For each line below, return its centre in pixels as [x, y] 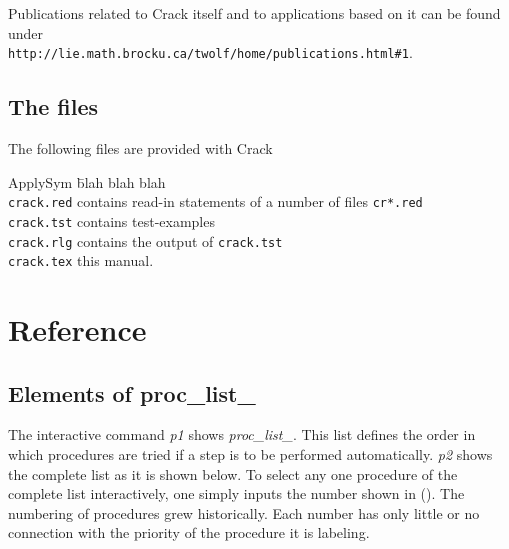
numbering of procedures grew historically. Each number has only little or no [244, 512]
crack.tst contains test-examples [111, 220]
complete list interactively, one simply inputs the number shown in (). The [236, 493]
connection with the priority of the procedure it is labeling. [189, 532]
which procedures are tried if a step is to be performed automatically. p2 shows [250, 454]
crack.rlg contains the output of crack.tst [145, 240]
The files [53, 106]
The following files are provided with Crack [140, 148]
